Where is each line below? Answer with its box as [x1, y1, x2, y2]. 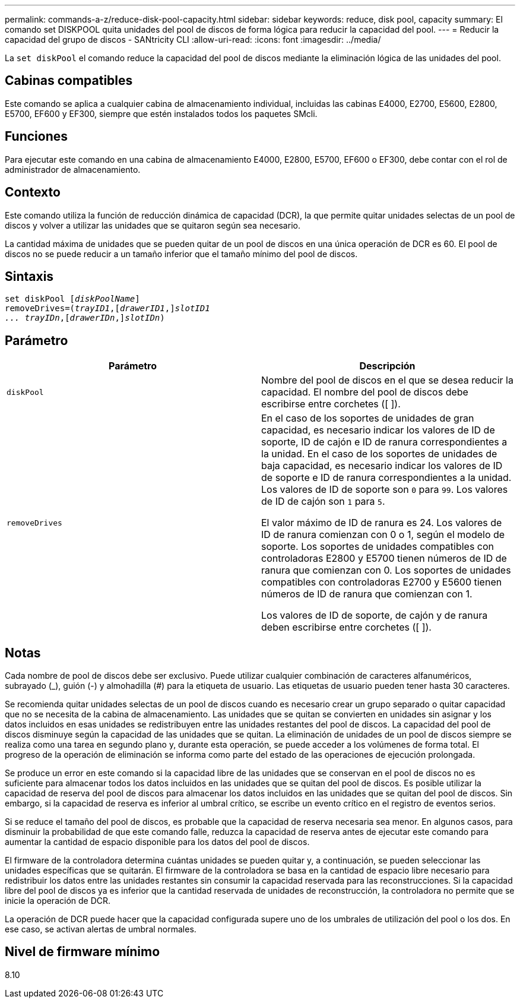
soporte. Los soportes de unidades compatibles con [261, 540, 494, 553]
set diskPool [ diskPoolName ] [5, 294, 140, 304]
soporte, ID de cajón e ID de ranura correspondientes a [261, 436, 508, 448]
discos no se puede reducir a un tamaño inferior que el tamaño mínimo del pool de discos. [5, 248, 358, 259]
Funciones [5, 129, 68, 144]
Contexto [5, 185, 61, 200]
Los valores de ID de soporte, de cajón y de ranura [261, 609, 488, 622]
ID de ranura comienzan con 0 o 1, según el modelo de [261, 529, 505, 541]
